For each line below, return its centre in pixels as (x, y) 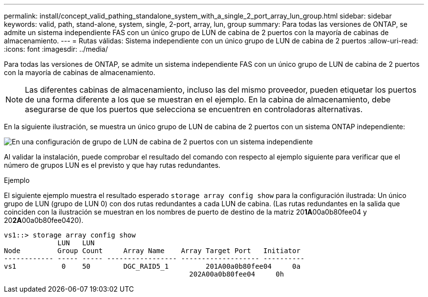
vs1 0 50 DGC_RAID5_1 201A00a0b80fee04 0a (152, 266)
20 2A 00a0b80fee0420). (44, 220)
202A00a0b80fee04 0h (237, 274)
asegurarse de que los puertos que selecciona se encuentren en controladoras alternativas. (194, 109)
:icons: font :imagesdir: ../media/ (56, 49)
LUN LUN (76, 243)
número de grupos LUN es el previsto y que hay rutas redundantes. (112, 165)
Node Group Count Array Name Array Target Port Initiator (152, 251)
